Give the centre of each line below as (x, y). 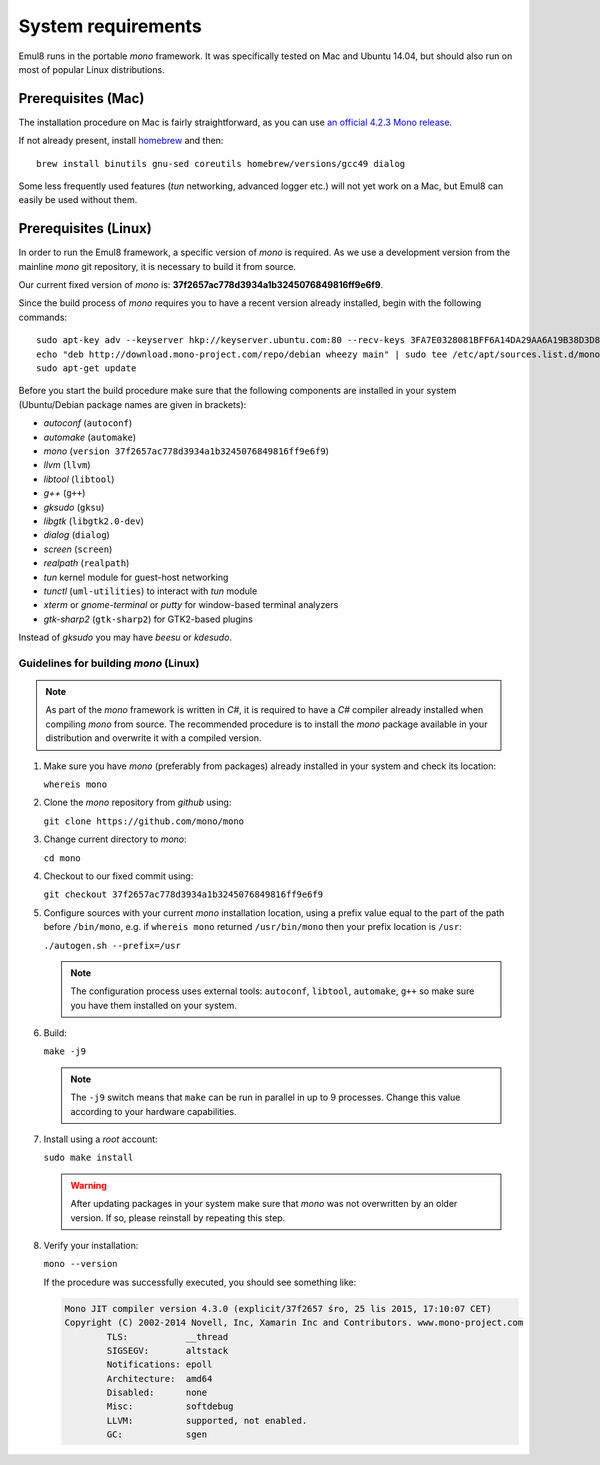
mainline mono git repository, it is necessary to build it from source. (157, 266)
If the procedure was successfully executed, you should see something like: (200, 1282)
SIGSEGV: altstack (167, 1350)
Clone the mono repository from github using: (137, 802)
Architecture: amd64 (159, 1378)
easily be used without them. (78, 200)
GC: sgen (157, 1434)
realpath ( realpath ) (86, 563)
